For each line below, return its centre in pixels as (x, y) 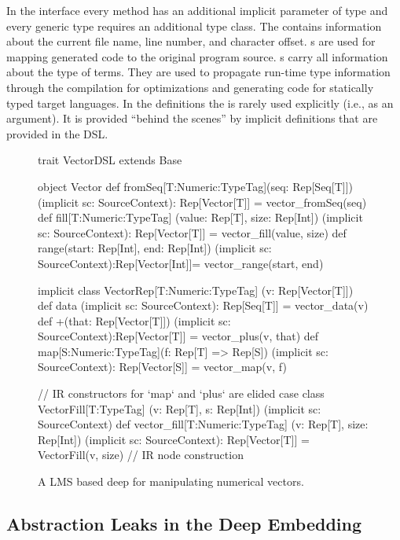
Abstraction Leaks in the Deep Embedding (184, 524)
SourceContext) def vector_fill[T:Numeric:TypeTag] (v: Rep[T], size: (203, 424)
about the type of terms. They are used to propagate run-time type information (198, 72)
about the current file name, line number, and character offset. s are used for (191, 41)
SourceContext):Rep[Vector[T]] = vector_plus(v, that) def (178, 336)
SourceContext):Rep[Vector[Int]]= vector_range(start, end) (181, 263)
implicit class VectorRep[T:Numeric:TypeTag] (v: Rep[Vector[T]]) (196, 290)
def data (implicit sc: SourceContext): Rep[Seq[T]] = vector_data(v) (203, 305)
